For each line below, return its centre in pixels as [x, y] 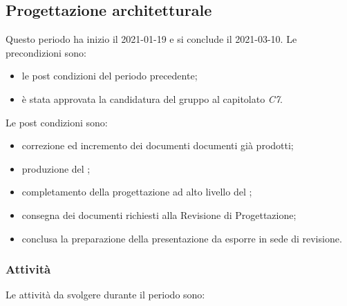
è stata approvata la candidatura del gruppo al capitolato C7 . [152, 98]
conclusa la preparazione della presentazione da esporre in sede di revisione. [182, 238]
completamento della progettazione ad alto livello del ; [137, 192]
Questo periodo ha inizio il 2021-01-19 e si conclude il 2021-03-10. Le [151, 39]
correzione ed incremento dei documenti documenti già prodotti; [158, 145]
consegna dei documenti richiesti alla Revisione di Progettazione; [159, 214]
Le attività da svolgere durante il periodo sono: [105, 295]
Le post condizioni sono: [57, 122]
